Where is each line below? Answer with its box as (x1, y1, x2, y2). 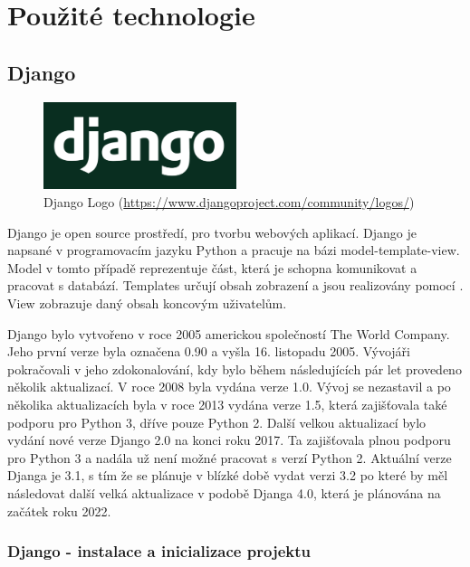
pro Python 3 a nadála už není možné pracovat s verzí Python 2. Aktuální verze (7, 448, 452, 467)
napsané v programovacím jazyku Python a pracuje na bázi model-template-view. (7, 241, 460, 260)
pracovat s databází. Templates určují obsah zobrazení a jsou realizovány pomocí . (7, 276, 464, 295)
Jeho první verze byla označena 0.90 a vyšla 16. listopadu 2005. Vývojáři (7, 342, 410, 361)
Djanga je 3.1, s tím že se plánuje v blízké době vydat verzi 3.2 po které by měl (7, 466, 448, 485)
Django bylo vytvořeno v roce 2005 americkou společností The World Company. (7, 324, 450, 343)
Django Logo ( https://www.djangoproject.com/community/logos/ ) (43, 193, 415, 212)
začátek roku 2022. (7, 501, 111, 520)
